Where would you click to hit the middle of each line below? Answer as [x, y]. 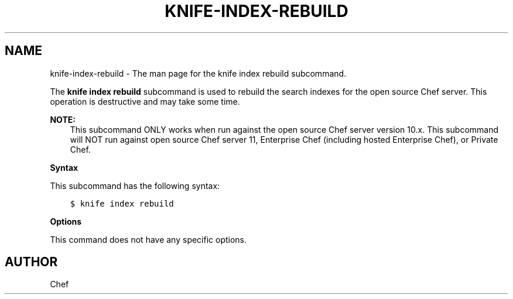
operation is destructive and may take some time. [145, 101]
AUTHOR [31, 262]
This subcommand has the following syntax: [135, 185]
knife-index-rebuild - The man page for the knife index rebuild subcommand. [198, 73]
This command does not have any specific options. [148, 239]
